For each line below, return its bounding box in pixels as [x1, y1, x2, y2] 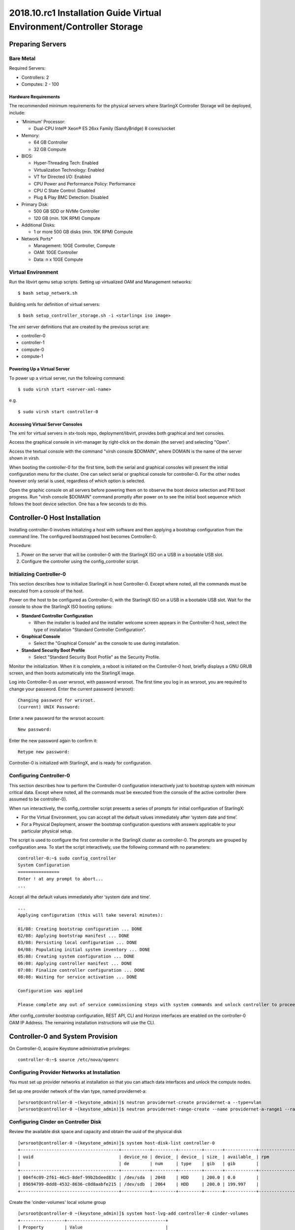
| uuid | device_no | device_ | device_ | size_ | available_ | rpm [18, 1154, 269, 1160]
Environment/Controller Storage [9, 21, 143, 32]
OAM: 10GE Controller [33, 249, 78, 255]
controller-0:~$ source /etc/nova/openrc [18, 1057, 119, 1062]
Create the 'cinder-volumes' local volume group [9, 1199, 106, 1205]
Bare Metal [9, 55, 36, 61]
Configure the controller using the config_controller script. [21, 558, 140, 564]
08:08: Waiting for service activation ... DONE [18, 974, 137, 980]
